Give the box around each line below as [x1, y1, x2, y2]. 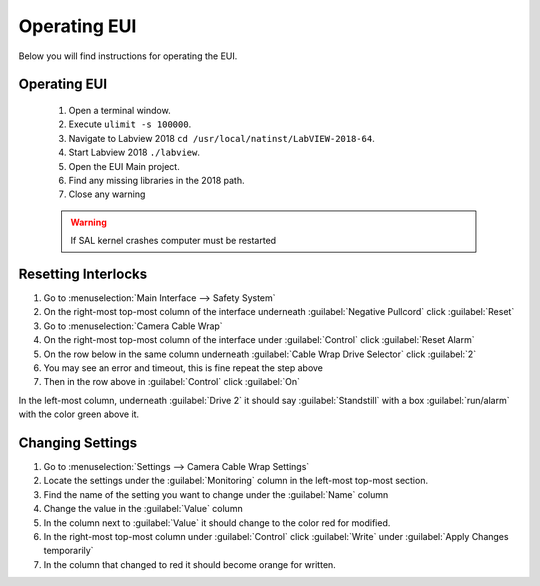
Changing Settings [18, 434, 138, 451]
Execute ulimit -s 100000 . [68, 118, 192, 130]
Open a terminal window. [68, 104, 171, 116]
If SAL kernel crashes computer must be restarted [70, 235, 277, 247]
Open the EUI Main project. [68, 160, 180, 172]
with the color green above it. [18, 408, 140, 420]
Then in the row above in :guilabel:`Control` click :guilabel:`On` [43, 376, 300, 388]
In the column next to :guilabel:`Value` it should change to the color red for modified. [43, 516, 391, 529]
